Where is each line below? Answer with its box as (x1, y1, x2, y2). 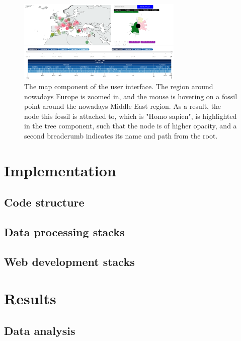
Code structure (4, 194, 85, 210)
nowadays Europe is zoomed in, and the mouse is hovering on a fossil (24, 91, 237, 101)
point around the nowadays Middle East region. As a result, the (24, 101, 221, 111)
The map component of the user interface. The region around (24, 81, 213, 91)
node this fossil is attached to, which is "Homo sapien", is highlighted (24, 110, 237, 121)
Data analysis (4, 323, 75, 338)
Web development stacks (4, 253, 135, 269)
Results (4, 288, 56, 309)
